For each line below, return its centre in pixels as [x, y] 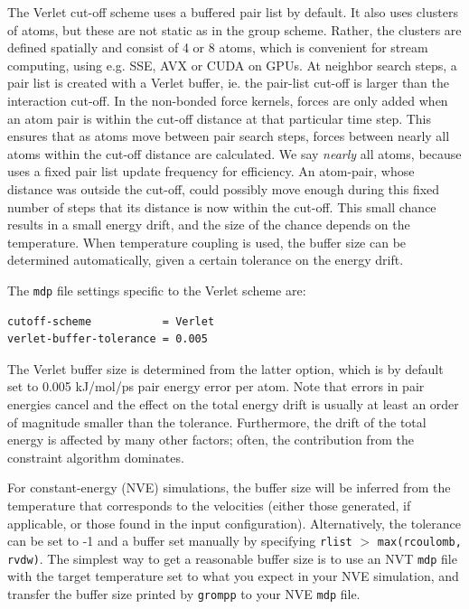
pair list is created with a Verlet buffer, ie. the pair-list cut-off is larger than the [229, 83]
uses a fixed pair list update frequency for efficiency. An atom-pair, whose [211, 171]
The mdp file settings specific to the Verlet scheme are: [157, 290]
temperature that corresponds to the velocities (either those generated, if [209, 505]
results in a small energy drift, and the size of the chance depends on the [209, 225]
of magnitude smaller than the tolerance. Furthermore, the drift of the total [217, 422]
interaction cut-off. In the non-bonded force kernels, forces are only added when [228, 100]
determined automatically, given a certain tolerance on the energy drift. [206, 260]
